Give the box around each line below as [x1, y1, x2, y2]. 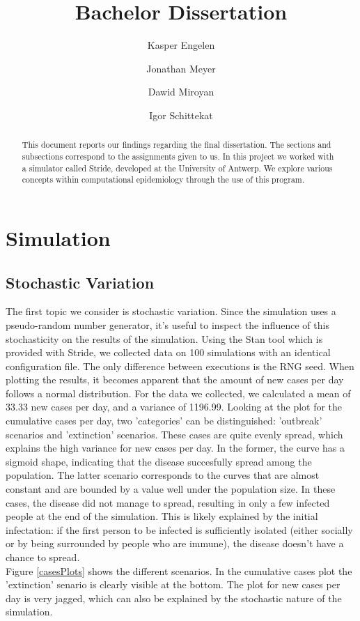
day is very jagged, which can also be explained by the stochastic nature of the [6, 590, 342, 605]
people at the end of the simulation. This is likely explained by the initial [6, 509, 318, 523]
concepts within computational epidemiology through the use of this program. [22, 174, 305, 185]
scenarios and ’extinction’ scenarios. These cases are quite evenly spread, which [6, 427, 343, 441]
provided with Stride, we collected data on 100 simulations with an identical [6, 345, 331, 360]
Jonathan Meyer [146, 61, 216, 75]
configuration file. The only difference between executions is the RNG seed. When [6, 358, 354, 373]
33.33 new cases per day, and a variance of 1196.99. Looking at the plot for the [6, 399, 343, 414]
